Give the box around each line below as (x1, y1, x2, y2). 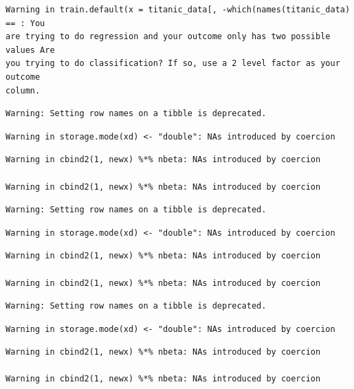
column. (5, 85, 41, 96)
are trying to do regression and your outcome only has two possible (5, 32, 331, 42)
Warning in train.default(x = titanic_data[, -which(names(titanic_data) (5, 5, 351, 14)
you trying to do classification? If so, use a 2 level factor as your (5, 58, 340, 69)
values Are (5, 45, 55, 55)
